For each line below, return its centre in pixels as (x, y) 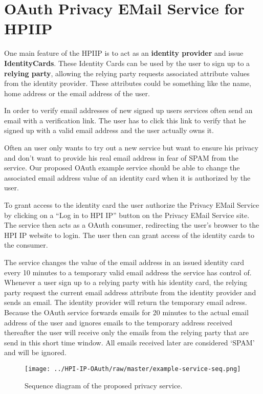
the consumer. (26, 245)
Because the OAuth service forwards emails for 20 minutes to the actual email (126, 312)
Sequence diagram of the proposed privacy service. (104, 385)
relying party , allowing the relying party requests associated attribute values (127, 73)
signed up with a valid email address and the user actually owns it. (109, 130)
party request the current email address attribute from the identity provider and (130, 292)
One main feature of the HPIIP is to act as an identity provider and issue (124, 53)
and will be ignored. (35, 352)
